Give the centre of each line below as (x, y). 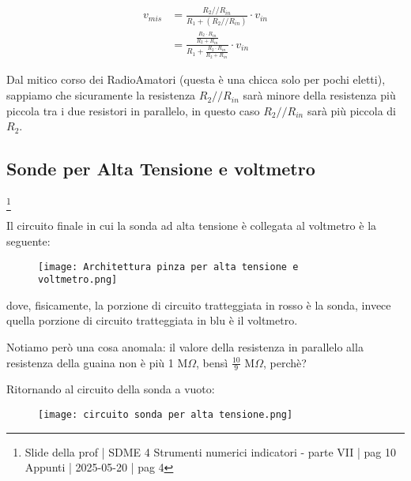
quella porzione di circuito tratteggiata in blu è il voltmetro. (152, 320)
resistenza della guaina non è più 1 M (97, 362)
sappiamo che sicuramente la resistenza (101, 95)
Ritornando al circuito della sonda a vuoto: (111, 389)
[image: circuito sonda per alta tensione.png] (166, 415)
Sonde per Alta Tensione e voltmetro (161, 169)
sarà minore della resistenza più (319, 95)
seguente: (28, 240)
